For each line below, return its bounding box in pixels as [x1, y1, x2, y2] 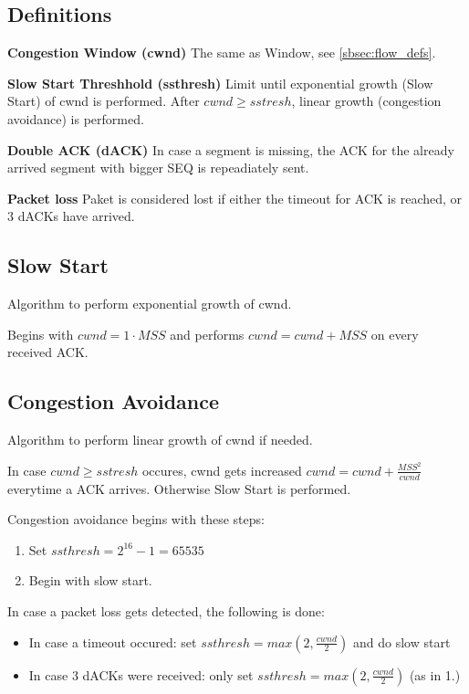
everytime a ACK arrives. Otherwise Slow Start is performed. [7, 478, 351, 498]
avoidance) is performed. [7, 109, 144, 128]
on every [370, 324, 419, 343]
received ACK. [7, 342, 89, 362]
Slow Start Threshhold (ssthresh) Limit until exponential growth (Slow [7, 73, 433, 92]
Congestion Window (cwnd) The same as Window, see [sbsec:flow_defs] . [7, 43, 436, 62]
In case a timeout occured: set [28, 632, 197, 651]
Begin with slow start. [28, 571, 152, 590]
